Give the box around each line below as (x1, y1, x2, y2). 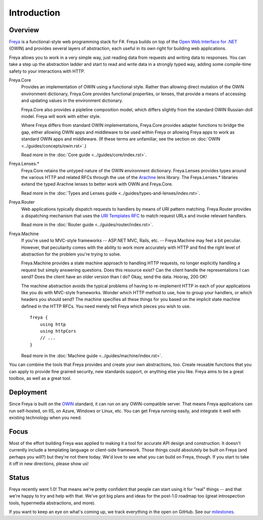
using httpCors (39, 328, 76, 334)
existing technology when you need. (9, 415, 82, 420)
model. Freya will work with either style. (21, 113, 101, 119)
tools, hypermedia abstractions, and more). (9, 500, 96, 506)
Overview (9, 26, 39, 34)
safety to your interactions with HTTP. (9, 68, 85, 74)
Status (9, 473, 30, 481)
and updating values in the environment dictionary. (21, 98, 123, 103)
